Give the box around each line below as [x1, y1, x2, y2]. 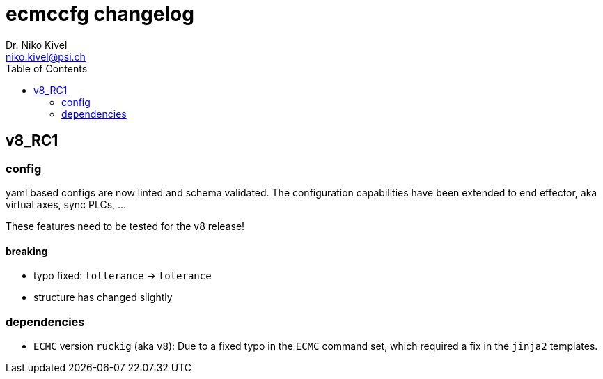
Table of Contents [6, 62, 88, 75]
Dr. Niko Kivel [6, 38, 68, 51]
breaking [6, 245, 48, 257]
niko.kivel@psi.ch [6, 50, 86, 63]
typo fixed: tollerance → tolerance [33, 270, 212, 282]
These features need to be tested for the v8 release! [6, 219, 245, 232]
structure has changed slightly [33, 291, 173, 304]
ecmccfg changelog [6, 2, 194, 26]
